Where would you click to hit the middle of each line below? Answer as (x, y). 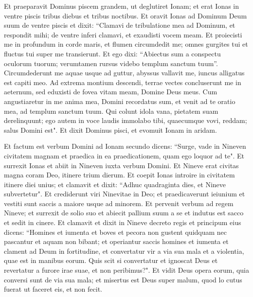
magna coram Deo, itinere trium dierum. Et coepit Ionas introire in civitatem (119, 175)
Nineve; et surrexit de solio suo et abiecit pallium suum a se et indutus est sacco (124, 213)
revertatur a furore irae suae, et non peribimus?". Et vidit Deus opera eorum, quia (127, 270)
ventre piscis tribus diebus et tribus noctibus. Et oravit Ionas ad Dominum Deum (126, 15)
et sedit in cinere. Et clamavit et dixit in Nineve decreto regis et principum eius (123, 222)
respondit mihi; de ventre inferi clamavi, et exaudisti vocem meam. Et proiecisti (123, 34)
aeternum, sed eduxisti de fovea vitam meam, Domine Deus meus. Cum (111, 92)
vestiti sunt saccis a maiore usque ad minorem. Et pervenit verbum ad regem (119, 203)
